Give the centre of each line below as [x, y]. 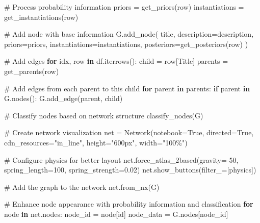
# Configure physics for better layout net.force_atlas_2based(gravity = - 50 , [121, 159]
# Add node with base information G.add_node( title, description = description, [129, 34]
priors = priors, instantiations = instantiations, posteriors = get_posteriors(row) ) [126, 44]
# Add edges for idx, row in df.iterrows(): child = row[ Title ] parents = [116, 61]
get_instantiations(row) [41, 17]
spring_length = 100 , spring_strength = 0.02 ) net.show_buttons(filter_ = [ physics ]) [130, 170]
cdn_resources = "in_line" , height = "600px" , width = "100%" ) [96, 142]
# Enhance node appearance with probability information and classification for [129, 204]
